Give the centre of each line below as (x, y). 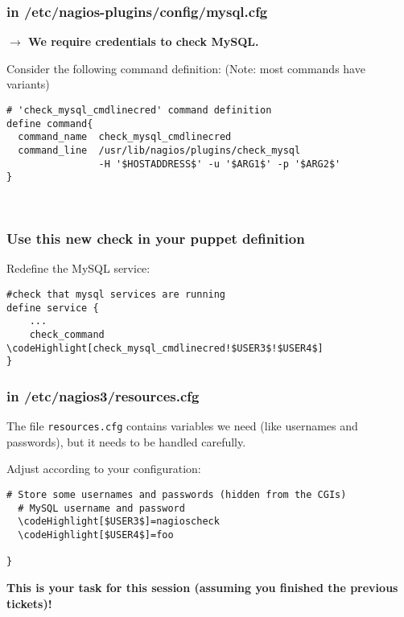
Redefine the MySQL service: (78, 268)
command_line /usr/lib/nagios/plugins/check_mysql (159, 150)
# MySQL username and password (101, 508)
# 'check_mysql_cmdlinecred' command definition (139, 110)
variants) (28, 84)
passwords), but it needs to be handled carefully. (126, 441)
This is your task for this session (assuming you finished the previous (202, 587)
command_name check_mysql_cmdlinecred (125, 137)
